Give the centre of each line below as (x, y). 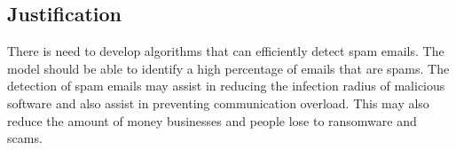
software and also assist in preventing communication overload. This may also (218, 103)
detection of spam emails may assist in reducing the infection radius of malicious (226, 86)
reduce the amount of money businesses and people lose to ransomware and (212, 120)
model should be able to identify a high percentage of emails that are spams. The (228, 68)
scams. (25, 138)
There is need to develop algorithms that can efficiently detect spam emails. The (226, 51)
